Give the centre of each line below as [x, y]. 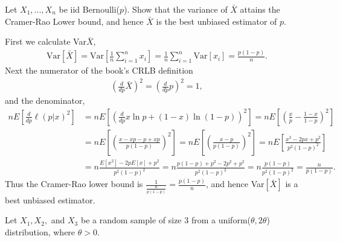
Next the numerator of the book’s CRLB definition [99, 70]
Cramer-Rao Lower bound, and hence [74, 21]
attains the [260, 9]
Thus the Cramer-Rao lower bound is [74, 184]
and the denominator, [45, 100]
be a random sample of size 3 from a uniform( [165, 220]
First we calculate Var [46, 41]
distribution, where [40, 231]
